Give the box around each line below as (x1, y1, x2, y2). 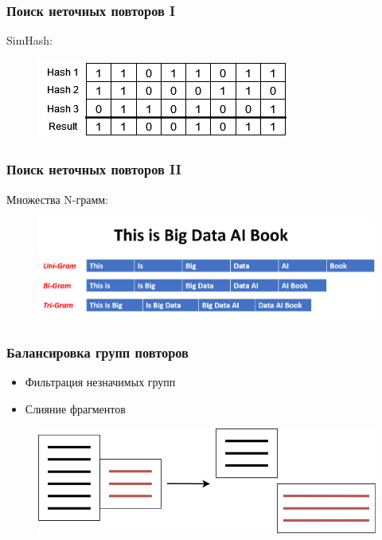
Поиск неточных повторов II (6, 159, 181, 179)
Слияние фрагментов (25, 400, 126, 417)
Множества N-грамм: (6, 190, 109, 207)
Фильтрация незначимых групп (25, 374, 176, 390)
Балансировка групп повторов (6, 342, 189, 362)
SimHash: (6, 32, 53, 49)
